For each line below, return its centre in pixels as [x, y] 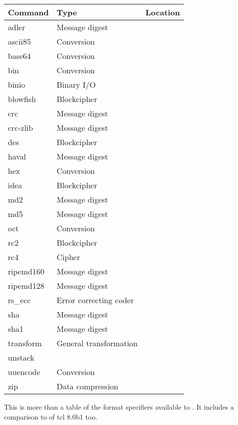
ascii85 [20, 41]
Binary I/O [76, 84]
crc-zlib [21, 128]
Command [28, 12]
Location [163, 12]
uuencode [24, 372]
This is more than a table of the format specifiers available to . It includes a [119, 407]
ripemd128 [26, 286]
